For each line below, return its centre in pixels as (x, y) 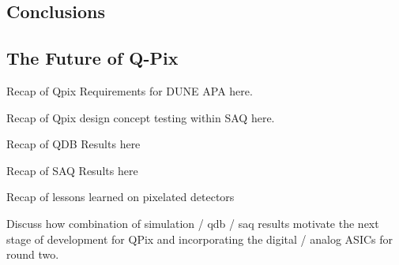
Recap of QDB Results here (73, 144)
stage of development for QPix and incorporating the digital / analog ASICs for (199, 239)
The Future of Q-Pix (92, 58)
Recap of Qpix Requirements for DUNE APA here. (130, 90)
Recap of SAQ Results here (72, 170)
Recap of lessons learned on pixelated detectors (120, 197)
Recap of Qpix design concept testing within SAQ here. (141, 117)
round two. (33, 254)
